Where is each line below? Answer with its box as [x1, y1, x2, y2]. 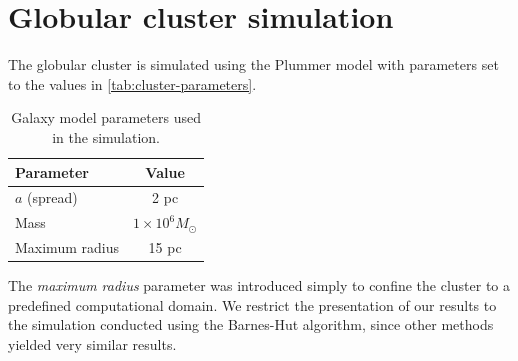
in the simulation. [52, 126, 161, 147]
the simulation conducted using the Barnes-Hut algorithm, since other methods [8, 314, 494, 335]
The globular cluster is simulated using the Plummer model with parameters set [8, 54, 499, 75]
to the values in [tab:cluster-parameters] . [8, 73, 257, 94]
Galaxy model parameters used [11, 107, 201, 128]
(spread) [27, 187, 78, 208]
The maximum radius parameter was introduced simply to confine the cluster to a [8, 275, 511, 296]
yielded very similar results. [8, 333, 177, 354]
